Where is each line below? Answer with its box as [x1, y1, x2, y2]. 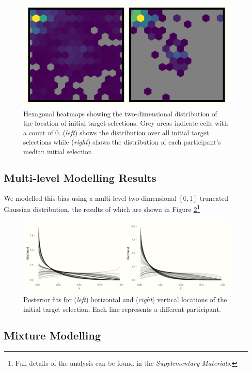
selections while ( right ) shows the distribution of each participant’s [23, 137, 221, 147]
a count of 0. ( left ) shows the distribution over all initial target [23, 127, 209, 137]
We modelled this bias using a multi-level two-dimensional [4, 193, 176, 203]
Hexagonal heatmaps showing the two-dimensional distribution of [23, 108, 218, 118]
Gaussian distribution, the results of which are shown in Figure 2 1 [4, 203, 200, 214]
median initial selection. [23, 146, 94, 156]
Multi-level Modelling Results [4, 170, 157, 185]
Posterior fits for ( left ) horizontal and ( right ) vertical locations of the [23, 294, 227, 305]
